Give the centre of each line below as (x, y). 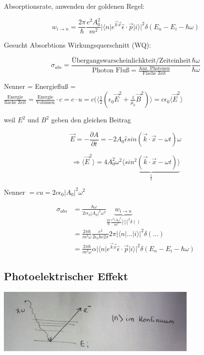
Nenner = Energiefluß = (40, 86)
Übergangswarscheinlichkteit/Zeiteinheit (131, 60)
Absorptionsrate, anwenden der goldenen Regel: (74, 6)
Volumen (45, 102)
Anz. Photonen (154, 68)
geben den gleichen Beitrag (91, 120)
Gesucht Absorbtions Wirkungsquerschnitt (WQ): (78, 45)
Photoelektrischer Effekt (66, 276)
